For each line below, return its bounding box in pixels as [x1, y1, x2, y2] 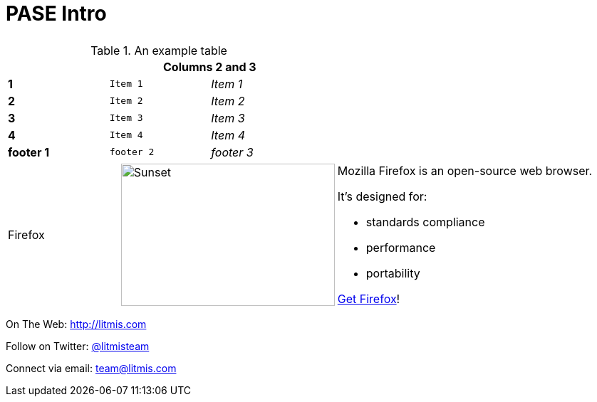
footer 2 [109, 147, 155, 158]
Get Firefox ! [337, 291, 400, 306]
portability [365, 265, 420, 280]
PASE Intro [6, 1, 107, 26]
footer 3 [211, 144, 254, 159]
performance [365, 240, 436, 255]
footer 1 [8, 144, 50, 159]
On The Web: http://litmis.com [6, 317, 147, 330]
